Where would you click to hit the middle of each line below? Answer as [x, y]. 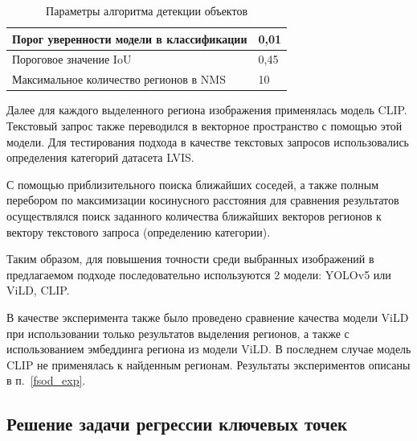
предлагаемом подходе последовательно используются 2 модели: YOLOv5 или [199, 274]
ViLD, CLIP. [38, 290]
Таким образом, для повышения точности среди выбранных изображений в [190, 259]
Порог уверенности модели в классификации [130, 38]
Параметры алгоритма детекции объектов [147, 10]
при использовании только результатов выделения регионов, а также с [178, 333]
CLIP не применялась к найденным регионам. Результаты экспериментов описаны [208, 364]
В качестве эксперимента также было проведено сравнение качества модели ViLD [208, 317]
